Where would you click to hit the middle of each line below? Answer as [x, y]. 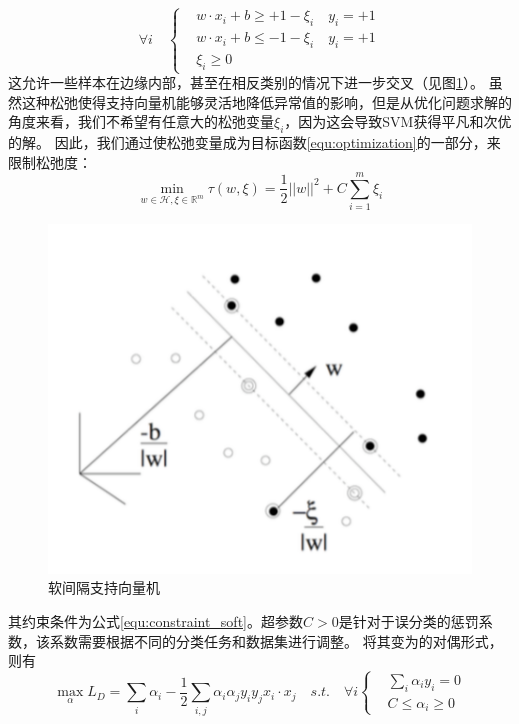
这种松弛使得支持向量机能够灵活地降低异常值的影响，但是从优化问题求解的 [266, 101]
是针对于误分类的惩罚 [408, 620]
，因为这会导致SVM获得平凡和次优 [398, 121]
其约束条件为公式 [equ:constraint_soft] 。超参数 [155, 620]
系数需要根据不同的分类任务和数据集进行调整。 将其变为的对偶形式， [276, 640]
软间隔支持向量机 [104, 587]
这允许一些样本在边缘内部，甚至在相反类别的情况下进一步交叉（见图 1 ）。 [246, 82]
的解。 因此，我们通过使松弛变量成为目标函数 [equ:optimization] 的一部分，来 [254, 141]
